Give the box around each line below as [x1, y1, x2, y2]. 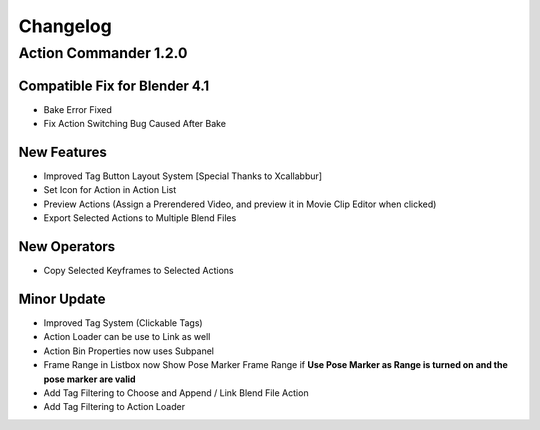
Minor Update [18, 290, 106, 307]
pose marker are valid [43, 373, 136, 385]
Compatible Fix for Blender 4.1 [18, 77, 210, 94]
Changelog [18, 15, 112, 37]
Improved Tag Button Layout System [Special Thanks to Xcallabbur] [43, 170, 323, 182]
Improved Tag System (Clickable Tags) [43, 317, 204, 329]
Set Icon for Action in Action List [43, 184, 177, 196]
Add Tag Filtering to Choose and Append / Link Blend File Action [43, 386, 309, 399]
